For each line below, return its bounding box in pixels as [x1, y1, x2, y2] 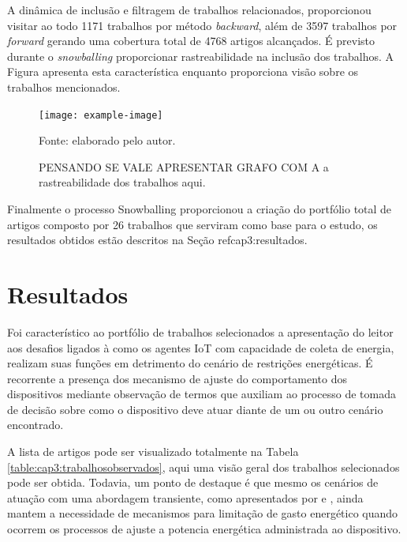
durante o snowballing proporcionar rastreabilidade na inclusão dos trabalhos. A [7, 47, 394, 64]
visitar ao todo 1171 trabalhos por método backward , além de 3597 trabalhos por [7, 17, 398, 33]
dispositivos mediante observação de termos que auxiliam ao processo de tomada [7, 386, 396, 402]
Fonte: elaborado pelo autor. [39, 132, 176, 149]
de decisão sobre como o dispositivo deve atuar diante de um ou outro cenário [7, 401, 383, 417]
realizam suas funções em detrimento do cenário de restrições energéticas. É [7, 355, 373, 371]
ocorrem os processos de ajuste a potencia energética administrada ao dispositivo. [7, 521, 401, 537]
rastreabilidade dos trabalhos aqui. [39, 174, 206, 190]
